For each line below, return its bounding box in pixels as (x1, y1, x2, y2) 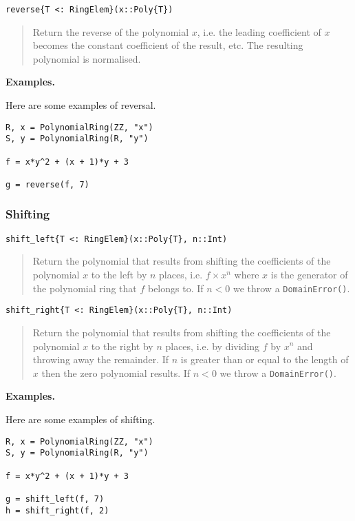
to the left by (91, 267, 147, 282)
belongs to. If (147, 280, 204, 295)
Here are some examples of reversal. (6, 98, 156, 112)
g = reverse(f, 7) (6, 179, 89, 190)
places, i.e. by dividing (165, 338, 260, 353)
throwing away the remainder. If (32, 352, 169, 367)
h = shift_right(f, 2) (6, 505, 109, 515)
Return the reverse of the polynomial (32, 24, 189, 39)
